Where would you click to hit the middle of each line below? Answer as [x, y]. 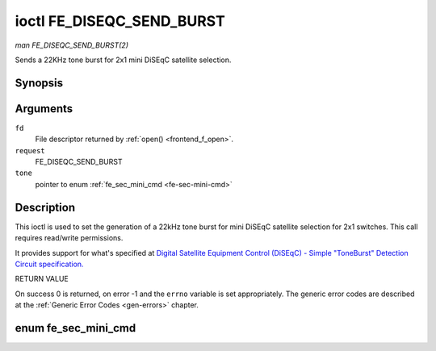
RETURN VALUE [42, 279]
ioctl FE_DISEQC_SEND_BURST [120, 21]
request [30, 150]
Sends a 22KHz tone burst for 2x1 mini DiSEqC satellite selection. [123, 60]
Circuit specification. [49, 264]
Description [45, 207]
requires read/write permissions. [69, 238]
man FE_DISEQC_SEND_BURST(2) [72, 45]
